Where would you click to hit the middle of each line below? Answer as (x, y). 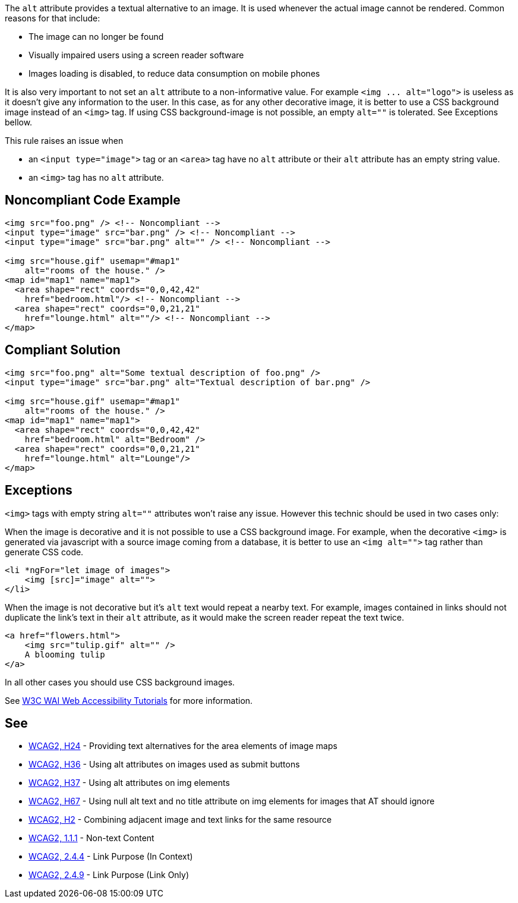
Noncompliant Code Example (93, 200)
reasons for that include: (53, 18)
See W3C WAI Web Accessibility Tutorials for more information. (129, 700)
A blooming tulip (65, 654)
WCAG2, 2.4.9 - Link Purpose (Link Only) (109, 875)
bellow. (19, 122)
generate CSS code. (44, 552)
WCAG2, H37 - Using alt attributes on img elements (129, 783)
